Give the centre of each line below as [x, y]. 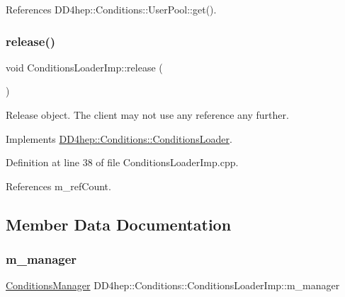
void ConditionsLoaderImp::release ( [84, 67]
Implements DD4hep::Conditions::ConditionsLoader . [119, 138]
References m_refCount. [58, 186]
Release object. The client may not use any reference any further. [147, 115]
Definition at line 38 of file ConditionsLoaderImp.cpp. [122, 162]
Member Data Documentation [119, 224]
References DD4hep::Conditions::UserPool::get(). [111, 9]
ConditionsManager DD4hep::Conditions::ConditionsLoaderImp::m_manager [173, 285]
